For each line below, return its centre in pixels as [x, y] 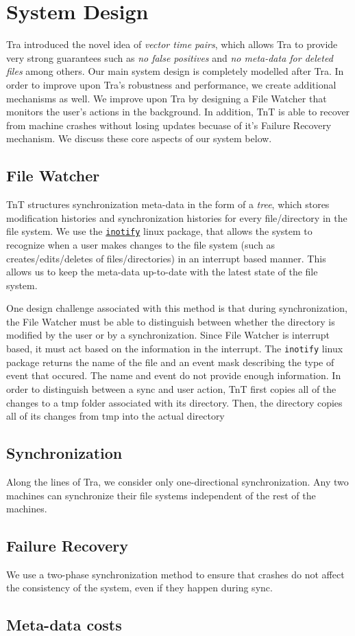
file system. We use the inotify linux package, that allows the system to [159, 231]
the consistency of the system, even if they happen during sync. [139, 588]
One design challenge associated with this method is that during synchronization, [177, 308]
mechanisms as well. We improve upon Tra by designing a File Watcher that [167, 98]
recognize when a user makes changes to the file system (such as [141, 244]
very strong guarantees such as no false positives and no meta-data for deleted [170, 57]
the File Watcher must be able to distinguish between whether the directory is [171, 321]
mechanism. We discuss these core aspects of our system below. [139, 138]
